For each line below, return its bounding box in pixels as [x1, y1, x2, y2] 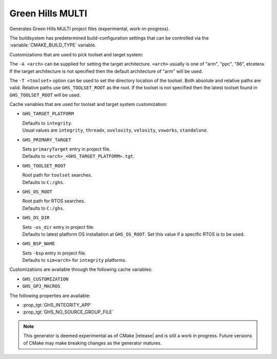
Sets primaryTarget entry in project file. [22, 146, 111, 152]
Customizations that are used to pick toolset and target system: [9, 51, 144, 57]
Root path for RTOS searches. [22, 198, 86, 204]
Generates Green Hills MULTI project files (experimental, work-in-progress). [9, 26, 170, 32]
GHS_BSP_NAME [22, 241, 55, 247]
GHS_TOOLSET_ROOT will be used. [9, 92, 81, 98]
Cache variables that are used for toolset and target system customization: [9, 101, 168, 108]
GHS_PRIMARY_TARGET [22, 137, 71, 143]
